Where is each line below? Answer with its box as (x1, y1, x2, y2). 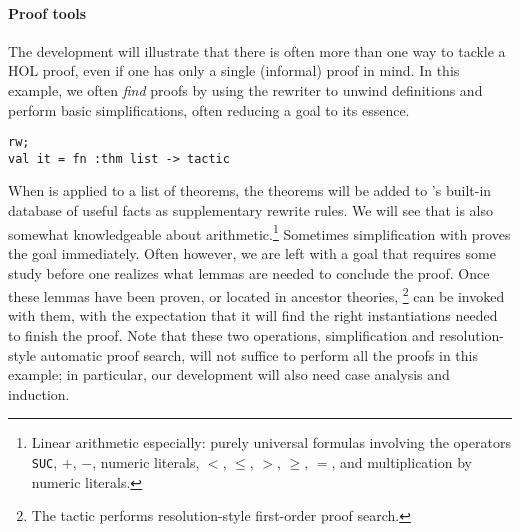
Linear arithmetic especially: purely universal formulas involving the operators (31, 432, 511, 453)
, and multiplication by (331, 451, 472, 472)
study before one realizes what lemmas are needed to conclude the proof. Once (8, 262, 490, 283)
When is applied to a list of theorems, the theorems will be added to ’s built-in (8, 180, 492, 201)
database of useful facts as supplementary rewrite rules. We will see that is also (8, 200, 493, 221)
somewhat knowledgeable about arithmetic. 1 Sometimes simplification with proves (8, 220, 511, 244)
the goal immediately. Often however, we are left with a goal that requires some (8, 242, 496, 263)
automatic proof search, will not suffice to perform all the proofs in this (40, 344, 478, 365)
